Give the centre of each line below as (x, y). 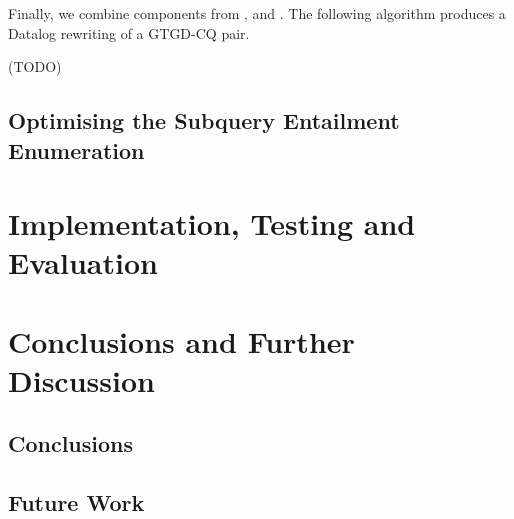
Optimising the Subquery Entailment (204, 120)
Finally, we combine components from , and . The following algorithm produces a (257, 13)
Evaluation (83, 262)
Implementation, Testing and (212, 223)
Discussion (81, 379)
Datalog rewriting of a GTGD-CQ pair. (129, 32)
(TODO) (35, 66)
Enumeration (76, 149)
